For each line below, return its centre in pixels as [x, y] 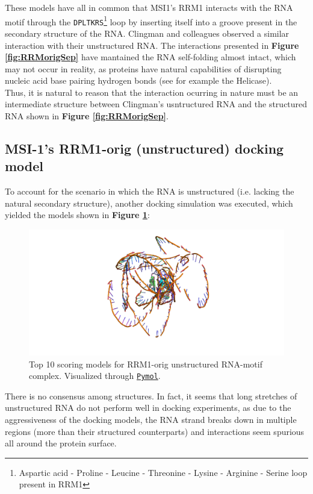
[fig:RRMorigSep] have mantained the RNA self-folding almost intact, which [150, 57]
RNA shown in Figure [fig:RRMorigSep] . [87, 116]
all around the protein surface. [61, 443]
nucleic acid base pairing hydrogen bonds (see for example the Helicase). [138, 80]
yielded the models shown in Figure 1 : [77, 215]
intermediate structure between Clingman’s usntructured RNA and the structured [156, 104]
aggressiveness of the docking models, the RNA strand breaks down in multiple [151, 419]
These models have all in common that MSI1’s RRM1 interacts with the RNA [149, 7]
